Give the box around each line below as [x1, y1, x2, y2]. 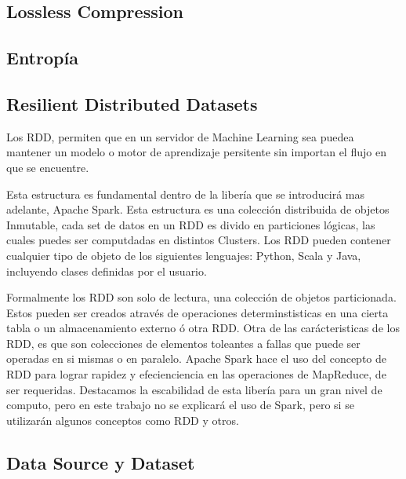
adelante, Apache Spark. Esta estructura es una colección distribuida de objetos [6, 201, 390, 218]
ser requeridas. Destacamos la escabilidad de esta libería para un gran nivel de [6, 381, 382, 397]
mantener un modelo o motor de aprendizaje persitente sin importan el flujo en [6, 144, 386, 160]
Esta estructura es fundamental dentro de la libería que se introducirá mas [6, 185, 364, 202]
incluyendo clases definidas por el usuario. [6, 262, 207, 279]
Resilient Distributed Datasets [6, 91, 258, 115]
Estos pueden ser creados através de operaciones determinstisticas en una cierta [6, 304, 389, 320]
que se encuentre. [6, 159, 89, 175]
